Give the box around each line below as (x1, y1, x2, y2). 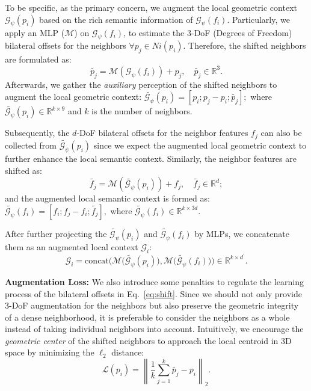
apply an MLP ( (5, 26, 65, 38)
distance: (111, 346, 144, 359)
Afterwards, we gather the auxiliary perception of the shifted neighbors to (5, 78, 277, 90)
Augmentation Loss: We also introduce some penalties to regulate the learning (5, 275, 304, 288)
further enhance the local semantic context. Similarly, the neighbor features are (5, 152, 297, 165)
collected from (5, 139, 57, 152)
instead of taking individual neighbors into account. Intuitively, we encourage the (5, 322, 304, 335)
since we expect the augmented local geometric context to (93, 139, 307, 152)
